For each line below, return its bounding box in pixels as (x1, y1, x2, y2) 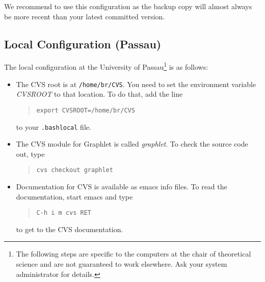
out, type (16, 148, 45, 159)
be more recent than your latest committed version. (4, 11, 165, 21)
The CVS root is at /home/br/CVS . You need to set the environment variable (16, 78, 256, 89)
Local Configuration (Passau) (4, 36, 162, 51)
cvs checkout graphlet (36, 166, 113, 174)
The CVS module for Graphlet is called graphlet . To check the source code (16, 138, 248, 149)
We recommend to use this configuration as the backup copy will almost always (4, 1, 252, 11)
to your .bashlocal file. (16, 121, 91, 132)
